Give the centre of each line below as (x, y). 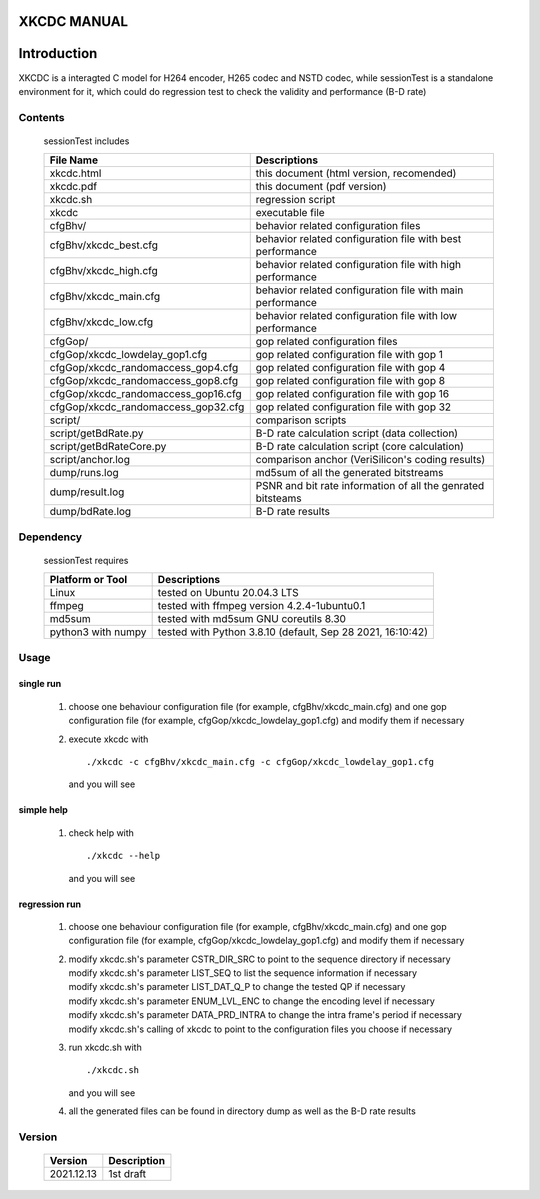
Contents (41, 117)
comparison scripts (301, 420)
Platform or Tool (88, 580)
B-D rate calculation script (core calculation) (360, 447)
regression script (295, 200)
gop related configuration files (326, 342)
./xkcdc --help (123, 856)
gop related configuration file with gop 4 (350, 368)
